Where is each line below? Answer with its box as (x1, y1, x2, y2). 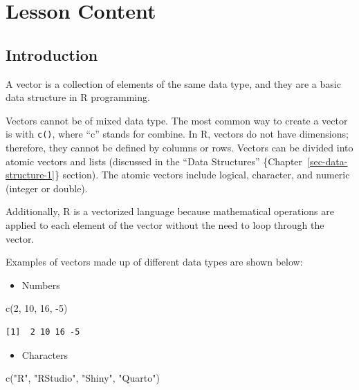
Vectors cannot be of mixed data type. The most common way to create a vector (6, 113, 348, 127)
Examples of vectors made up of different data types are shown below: (6, 254, 303, 269)
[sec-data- (307, 154, 348, 168)
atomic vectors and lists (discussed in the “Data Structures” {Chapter (6, 154, 303, 168)
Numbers (21, 277, 60, 292)
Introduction (6, 44, 98, 65)
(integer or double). (6, 180, 88, 195)
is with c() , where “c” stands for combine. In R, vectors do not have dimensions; (6, 127, 349, 141)
